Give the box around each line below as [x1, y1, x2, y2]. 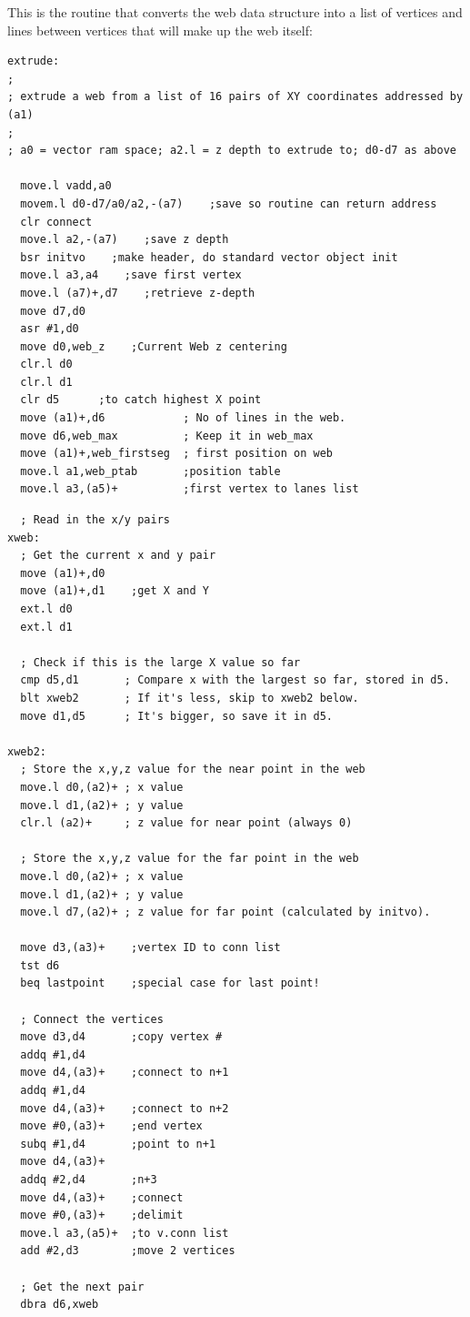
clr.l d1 [20, 375, 73, 389]
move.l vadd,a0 [20, 179, 112, 193]
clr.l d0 [20, 358, 73, 371]
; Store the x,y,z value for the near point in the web [20, 763, 365, 776]
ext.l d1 [20, 620, 73, 633]
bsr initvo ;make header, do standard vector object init [20, 250, 398, 264]
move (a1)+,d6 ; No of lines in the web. [20, 411, 346, 425]
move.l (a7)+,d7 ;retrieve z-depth [20, 286, 255, 299]
